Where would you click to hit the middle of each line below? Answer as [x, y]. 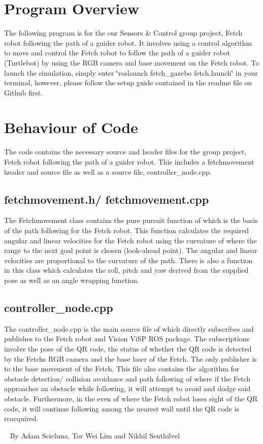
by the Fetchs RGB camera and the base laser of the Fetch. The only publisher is [130, 358]
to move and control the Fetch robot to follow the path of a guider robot [117, 53]
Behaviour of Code [71, 127]
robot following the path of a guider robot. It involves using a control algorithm [128, 42]
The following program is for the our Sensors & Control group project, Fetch [123, 33]
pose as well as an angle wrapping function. [72, 280]
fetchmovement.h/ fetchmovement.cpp [107, 199]
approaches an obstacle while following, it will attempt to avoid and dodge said [127, 388]
